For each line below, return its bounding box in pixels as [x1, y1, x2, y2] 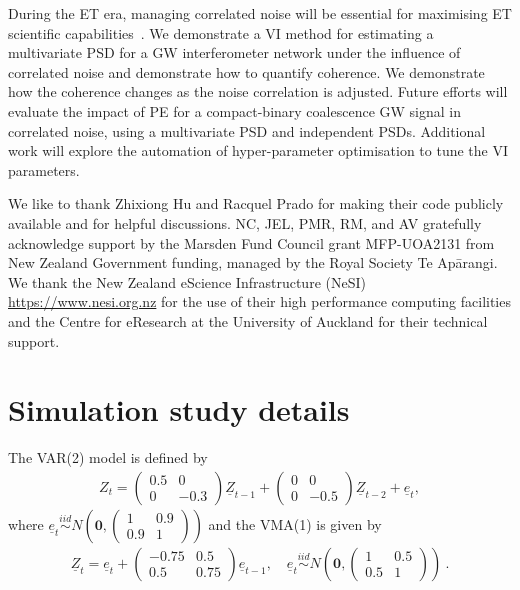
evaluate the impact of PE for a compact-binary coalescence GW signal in [8, 100, 462, 121]
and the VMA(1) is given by [208, 513, 382, 534]
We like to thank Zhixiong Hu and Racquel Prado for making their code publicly [8, 193, 504, 214]
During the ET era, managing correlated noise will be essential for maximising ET [8, 3, 512, 23]
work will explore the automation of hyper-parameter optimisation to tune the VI [8, 140, 509, 161]
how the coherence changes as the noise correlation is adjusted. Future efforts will [8, 81, 508, 102]
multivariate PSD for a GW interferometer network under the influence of [8, 42, 461, 63]
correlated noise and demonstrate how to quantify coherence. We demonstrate [8, 61, 485, 82]
